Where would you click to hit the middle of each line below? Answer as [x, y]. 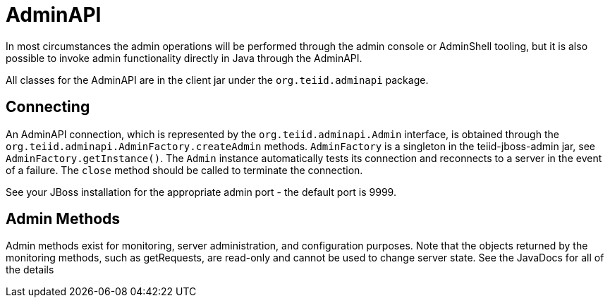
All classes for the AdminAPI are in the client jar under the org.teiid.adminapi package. [217, 80]
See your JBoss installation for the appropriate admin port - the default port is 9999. [201, 192]
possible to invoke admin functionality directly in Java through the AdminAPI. [184, 58]
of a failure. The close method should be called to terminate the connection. [184, 170]
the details [30, 270]
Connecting [48, 107]
